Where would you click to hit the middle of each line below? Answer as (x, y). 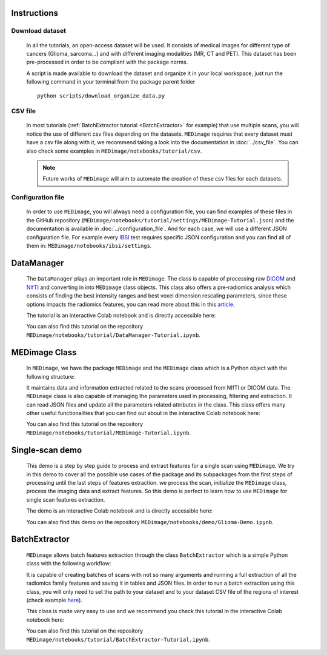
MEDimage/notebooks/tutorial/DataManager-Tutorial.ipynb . (114, 335)
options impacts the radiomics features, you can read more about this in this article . (130, 304)
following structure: (51, 376)
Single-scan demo (47, 450)
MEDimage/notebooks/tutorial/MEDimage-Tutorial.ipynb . (108, 433)
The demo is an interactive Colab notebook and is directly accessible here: (120, 511)
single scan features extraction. (66, 499)
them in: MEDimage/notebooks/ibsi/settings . (89, 245)
